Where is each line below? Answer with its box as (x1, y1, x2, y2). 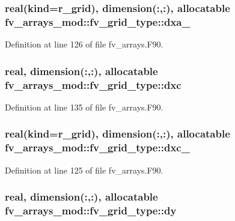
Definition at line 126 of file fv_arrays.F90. (5, 38, 163, 50)
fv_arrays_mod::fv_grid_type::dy (5, 203, 177, 218)
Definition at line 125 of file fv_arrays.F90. (5, 163, 163, 176)
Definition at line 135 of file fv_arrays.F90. (5, 100, 163, 113)
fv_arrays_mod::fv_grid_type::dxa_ (5, 14, 191, 29)
